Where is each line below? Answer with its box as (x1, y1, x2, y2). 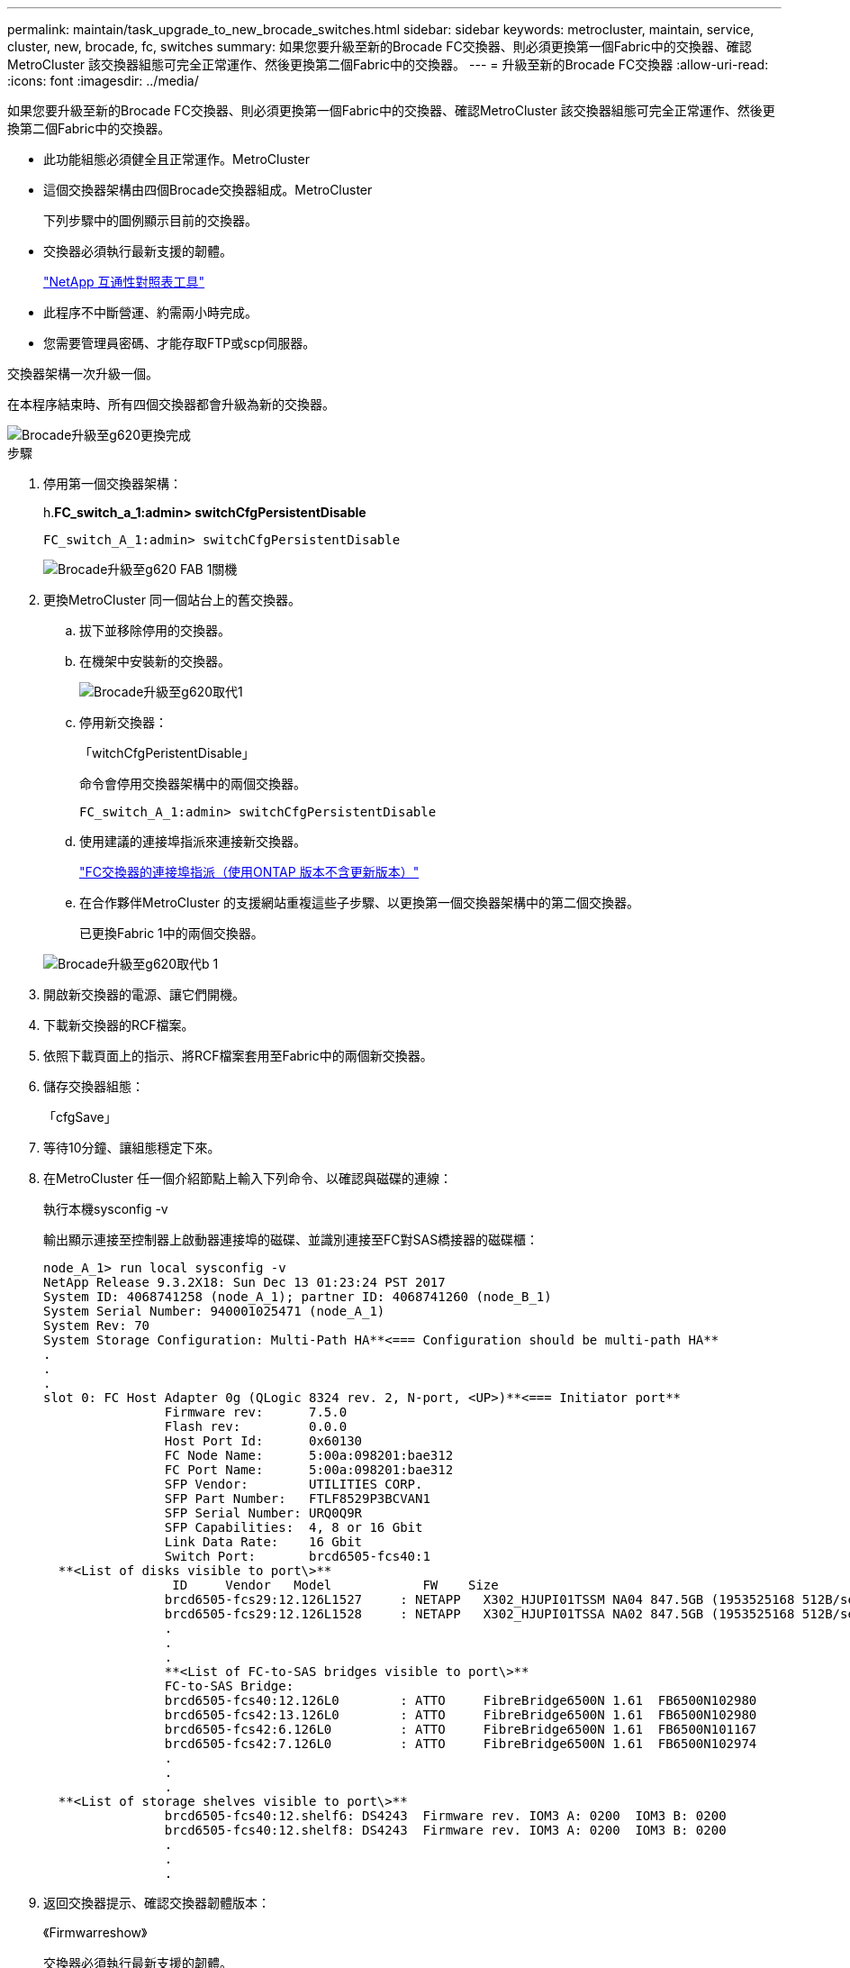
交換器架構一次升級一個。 (7, 366, 158, 381)
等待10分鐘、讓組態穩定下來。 (43, 1140, 221, 1155)
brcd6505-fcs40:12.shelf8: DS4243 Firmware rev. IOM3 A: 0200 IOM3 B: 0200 (164, 1823, 727, 1837)
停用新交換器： (79, 715, 167, 730)
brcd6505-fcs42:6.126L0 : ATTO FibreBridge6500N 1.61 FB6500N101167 (164, 1722, 757, 1736)
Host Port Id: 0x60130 (164, 1434, 363, 1448)
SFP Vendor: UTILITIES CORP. (164, 1477, 423, 1491)
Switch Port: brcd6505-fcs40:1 (164, 1549, 430, 1563)
